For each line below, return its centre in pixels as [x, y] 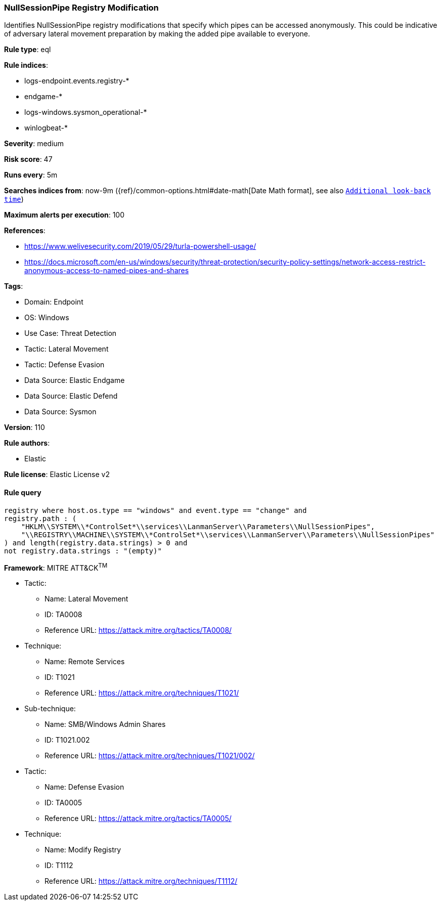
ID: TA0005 [63, 803]
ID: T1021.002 [67, 740]
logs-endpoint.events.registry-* [77, 81]
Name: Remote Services [85, 662]
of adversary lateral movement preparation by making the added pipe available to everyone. [157, 34]
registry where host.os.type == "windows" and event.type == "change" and [156, 510]
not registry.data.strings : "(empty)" [83, 551]
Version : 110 [25, 427]
